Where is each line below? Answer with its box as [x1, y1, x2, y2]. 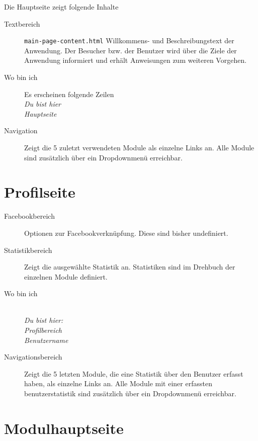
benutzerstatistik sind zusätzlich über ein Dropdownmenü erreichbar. [24, 388, 236, 399]
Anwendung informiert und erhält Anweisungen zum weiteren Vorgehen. [24, 55, 247, 65]
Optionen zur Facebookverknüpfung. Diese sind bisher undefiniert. [24, 227, 228, 238]
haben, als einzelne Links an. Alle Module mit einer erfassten [24, 378, 212, 389]
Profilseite [4, 182, 75, 202]
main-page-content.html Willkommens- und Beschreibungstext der [24, 35, 234, 46]
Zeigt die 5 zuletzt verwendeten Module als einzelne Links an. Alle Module [24, 142, 254, 152]
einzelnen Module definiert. [24, 271, 108, 282]
